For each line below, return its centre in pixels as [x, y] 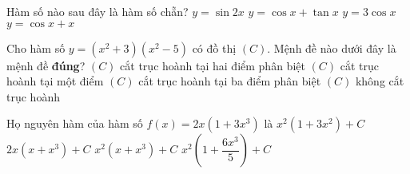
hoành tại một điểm [55, 81]
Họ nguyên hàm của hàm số [75, 123]
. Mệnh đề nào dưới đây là [332, 47]
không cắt [380, 81]
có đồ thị [214, 47]
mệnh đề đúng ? [46, 65]
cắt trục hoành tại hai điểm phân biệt [213, 65]
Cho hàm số [36, 47]
